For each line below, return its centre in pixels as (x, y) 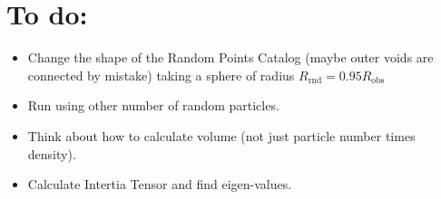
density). (52, 153)
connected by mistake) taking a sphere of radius (161, 75)
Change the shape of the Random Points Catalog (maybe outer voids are (230, 57)
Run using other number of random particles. (153, 105)
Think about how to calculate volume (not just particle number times (221, 135)
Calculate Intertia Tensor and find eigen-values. (160, 184)
